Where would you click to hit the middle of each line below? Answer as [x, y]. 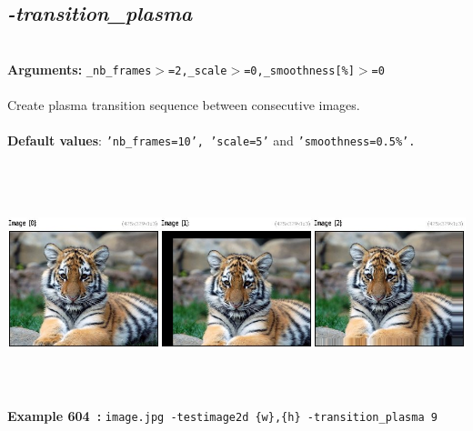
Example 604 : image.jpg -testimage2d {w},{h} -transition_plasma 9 [222, 416]
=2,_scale [198, 70]
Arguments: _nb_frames [80, 69]
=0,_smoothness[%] [299, 70]
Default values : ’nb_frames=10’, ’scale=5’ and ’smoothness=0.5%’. [211, 140]
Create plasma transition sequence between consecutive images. [184, 105]
